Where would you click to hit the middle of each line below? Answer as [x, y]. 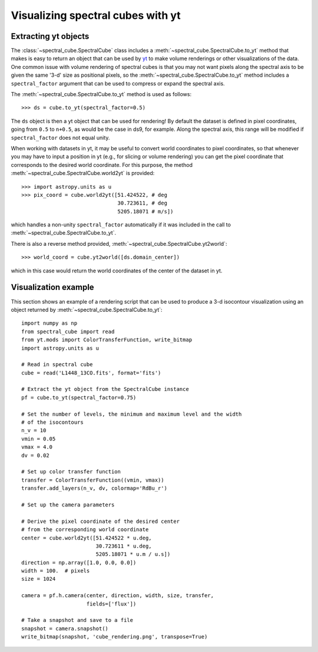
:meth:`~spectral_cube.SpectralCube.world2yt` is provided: [83, 173]
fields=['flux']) [111, 604]
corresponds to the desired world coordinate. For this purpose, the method [102, 164]
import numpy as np [49, 323]
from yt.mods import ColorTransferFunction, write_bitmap [107, 340]
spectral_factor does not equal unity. [60, 137]
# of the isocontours [52, 422]
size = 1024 [39, 579]
